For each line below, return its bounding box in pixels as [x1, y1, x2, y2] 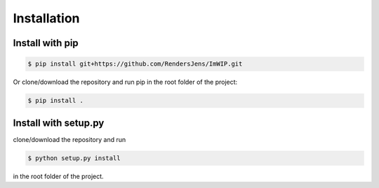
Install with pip [13, 37, 79, 49]
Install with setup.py [13, 117, 105, 129]
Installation [13, 10, 80, 26]
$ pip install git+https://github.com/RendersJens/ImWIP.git [27, 60, 243, 68]
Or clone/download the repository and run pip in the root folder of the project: [13, 78, 238, 87]
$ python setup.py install [27, 154, 121, 162]
